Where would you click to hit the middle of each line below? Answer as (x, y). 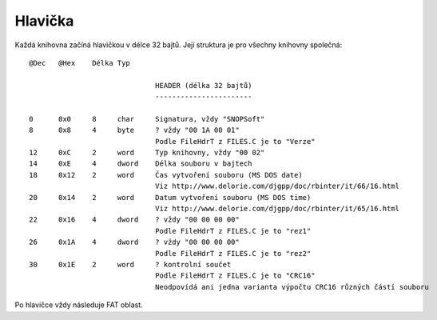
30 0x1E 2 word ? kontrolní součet (130, 264)
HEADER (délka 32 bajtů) (203, 85)
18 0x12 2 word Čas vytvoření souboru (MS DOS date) (166, 175)
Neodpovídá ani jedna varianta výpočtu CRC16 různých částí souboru (292, 287)
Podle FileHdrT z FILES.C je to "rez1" (233, 231)
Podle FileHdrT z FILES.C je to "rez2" (233, 253)
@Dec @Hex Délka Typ (80, 63)
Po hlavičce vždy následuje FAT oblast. (79, 305)
